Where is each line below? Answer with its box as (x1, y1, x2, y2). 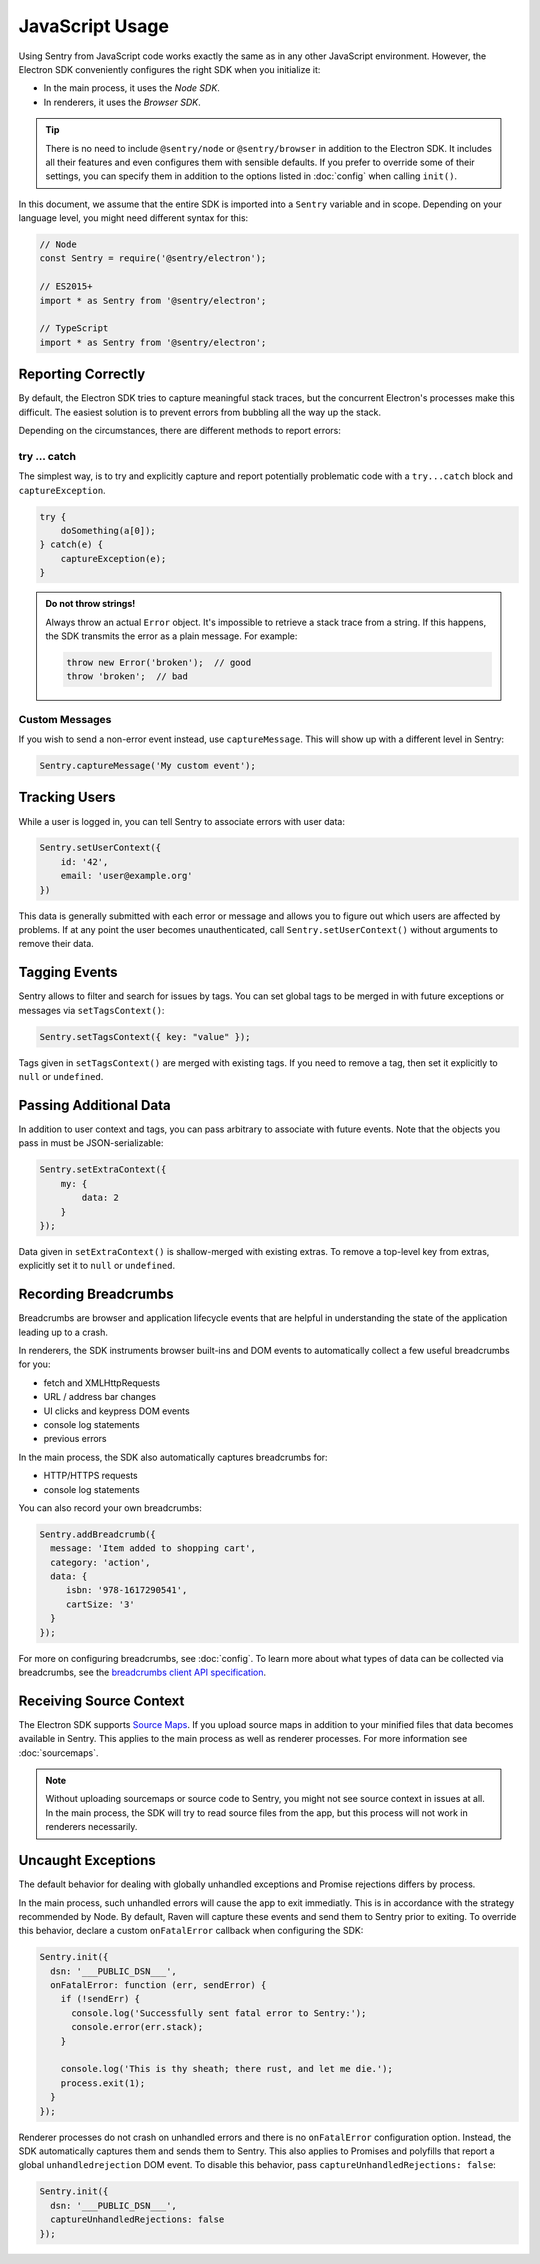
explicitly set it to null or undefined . (18, 1260, 176, 1272)
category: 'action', (50, 1556, 151, 1568)
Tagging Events (18, 964, 119, 981)
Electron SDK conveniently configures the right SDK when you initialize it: (18, 63, 321, 75)
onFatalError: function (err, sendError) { (50, 1980, 267, 1991)
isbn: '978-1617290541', (65, 1585, 188, 1596)
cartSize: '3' (65, 1598, 135, 1610)
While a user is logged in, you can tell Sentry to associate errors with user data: (18, 815, 345, 827)
